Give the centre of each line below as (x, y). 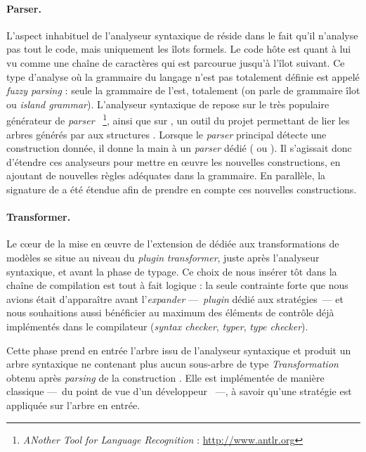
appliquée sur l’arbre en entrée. (73, 405)
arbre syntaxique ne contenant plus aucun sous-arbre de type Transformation (172, 364)
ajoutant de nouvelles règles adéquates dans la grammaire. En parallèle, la (166, 175)
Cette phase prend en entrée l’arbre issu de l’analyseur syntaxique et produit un (179, 350)
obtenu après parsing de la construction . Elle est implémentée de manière (165, 377)
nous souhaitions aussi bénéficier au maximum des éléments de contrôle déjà (170, 312)
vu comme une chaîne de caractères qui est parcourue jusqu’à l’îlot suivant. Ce (176, 62)
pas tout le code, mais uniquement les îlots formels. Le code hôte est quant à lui (179, 49)
